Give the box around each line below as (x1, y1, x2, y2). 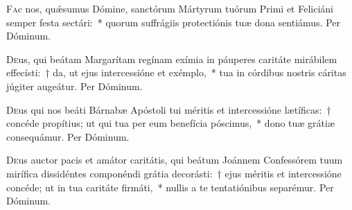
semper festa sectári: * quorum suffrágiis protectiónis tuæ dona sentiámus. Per (6, 15, 341, 29)
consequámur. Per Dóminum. (6, 129, 130, 143)
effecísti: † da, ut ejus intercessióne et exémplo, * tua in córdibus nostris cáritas (6, 65, 346, 80)
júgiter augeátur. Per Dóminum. (6, 78, 143, 93)
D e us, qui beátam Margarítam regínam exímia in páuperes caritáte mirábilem (6, 51, 337, 66)
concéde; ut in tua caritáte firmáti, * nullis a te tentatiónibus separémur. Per (6, 180, 334, 194)
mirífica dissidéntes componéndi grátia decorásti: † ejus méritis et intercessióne (6, 166, 342, 180)
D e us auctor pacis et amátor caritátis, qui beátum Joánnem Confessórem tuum (6, 152, 343, 167)
